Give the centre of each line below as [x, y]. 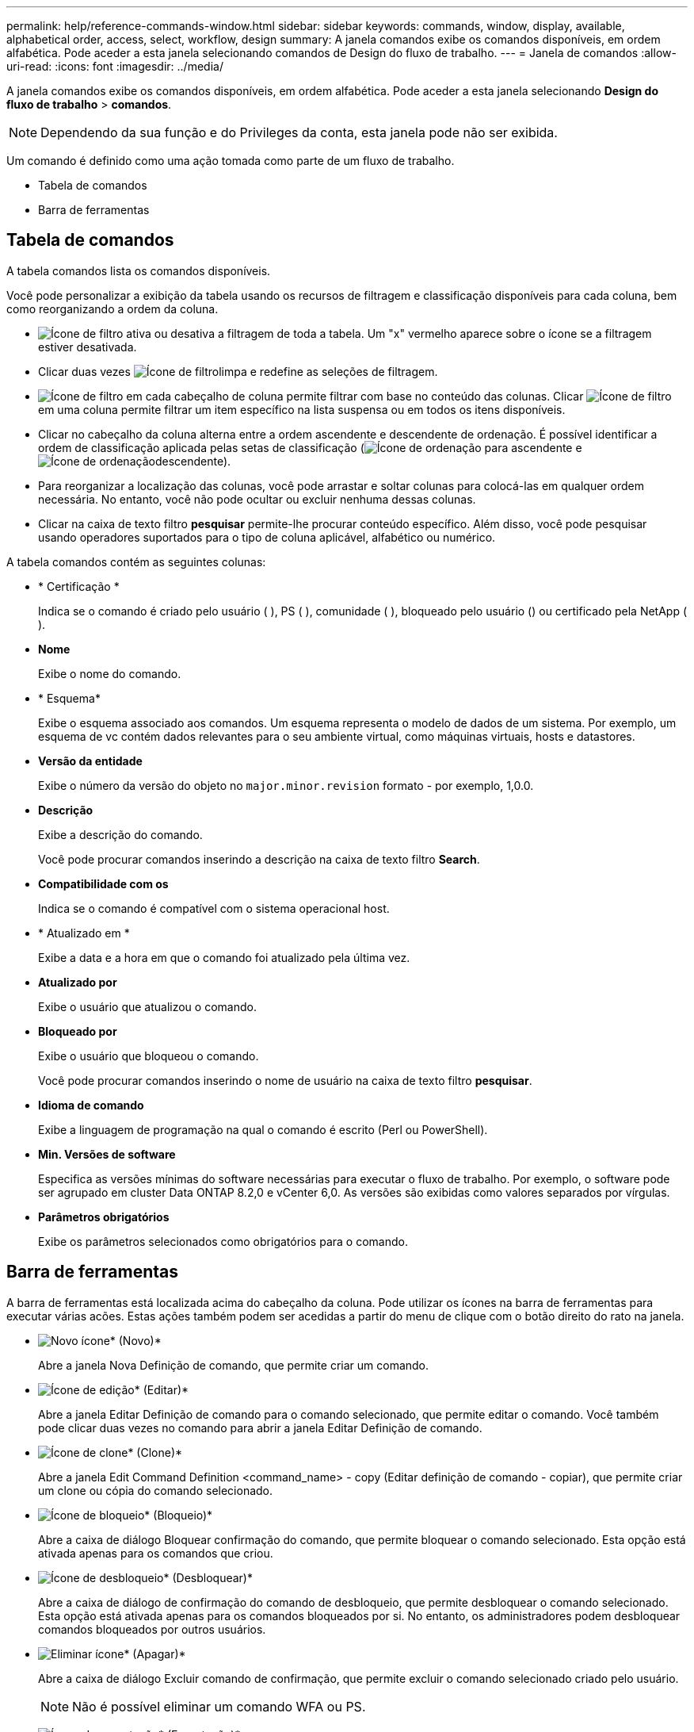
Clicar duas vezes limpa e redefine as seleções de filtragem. [238, 371]
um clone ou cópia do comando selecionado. [156, 1490]
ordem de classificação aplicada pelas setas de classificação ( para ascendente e [310, 447]
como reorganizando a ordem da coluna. [112, 308]
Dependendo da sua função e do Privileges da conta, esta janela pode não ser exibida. [299, 132]
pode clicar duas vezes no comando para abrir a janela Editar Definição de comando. [260, 1427]
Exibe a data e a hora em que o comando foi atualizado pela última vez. [224, 957]
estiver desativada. [88, 347]
